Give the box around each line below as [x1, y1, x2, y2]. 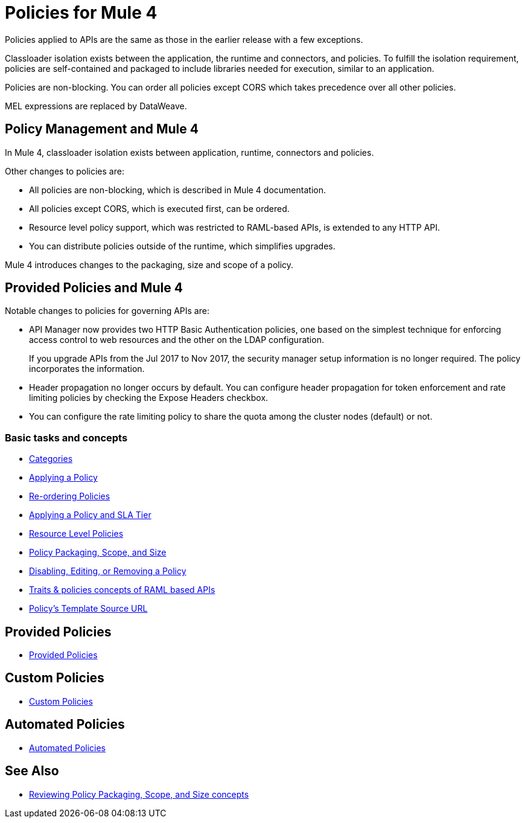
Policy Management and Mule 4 [5, 121, 199, 137]
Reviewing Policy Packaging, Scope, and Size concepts [29, 789, 249, 799]
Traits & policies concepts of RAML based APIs [29, 584, 215, 595]
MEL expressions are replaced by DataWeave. [5, 100, 187, 111]
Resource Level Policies [29, 528, 124, 539]
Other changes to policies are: [5, 165, 124, 176]
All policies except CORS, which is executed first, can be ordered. [29, 203, 290, 214]
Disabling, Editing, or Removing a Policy [29, 566, 186, 577]
